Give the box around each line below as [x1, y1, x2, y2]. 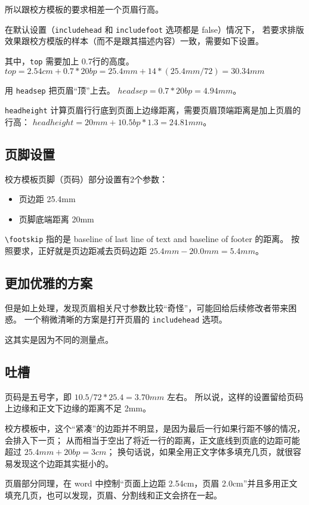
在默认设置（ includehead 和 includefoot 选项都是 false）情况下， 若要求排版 [5, 23, 304, 35]
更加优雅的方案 [5, 274, 92, 292]
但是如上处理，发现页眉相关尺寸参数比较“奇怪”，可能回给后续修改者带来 [5, 301, 289, 314]
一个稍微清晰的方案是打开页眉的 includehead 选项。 [24, 313, 227, 326]
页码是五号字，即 [5, 390, 72, 402]
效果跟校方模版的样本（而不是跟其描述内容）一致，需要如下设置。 [5, 35, 264, 47]
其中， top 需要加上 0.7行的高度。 [5, 54, 134, 67]
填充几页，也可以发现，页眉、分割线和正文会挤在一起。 [5, 489, 222, 501]
